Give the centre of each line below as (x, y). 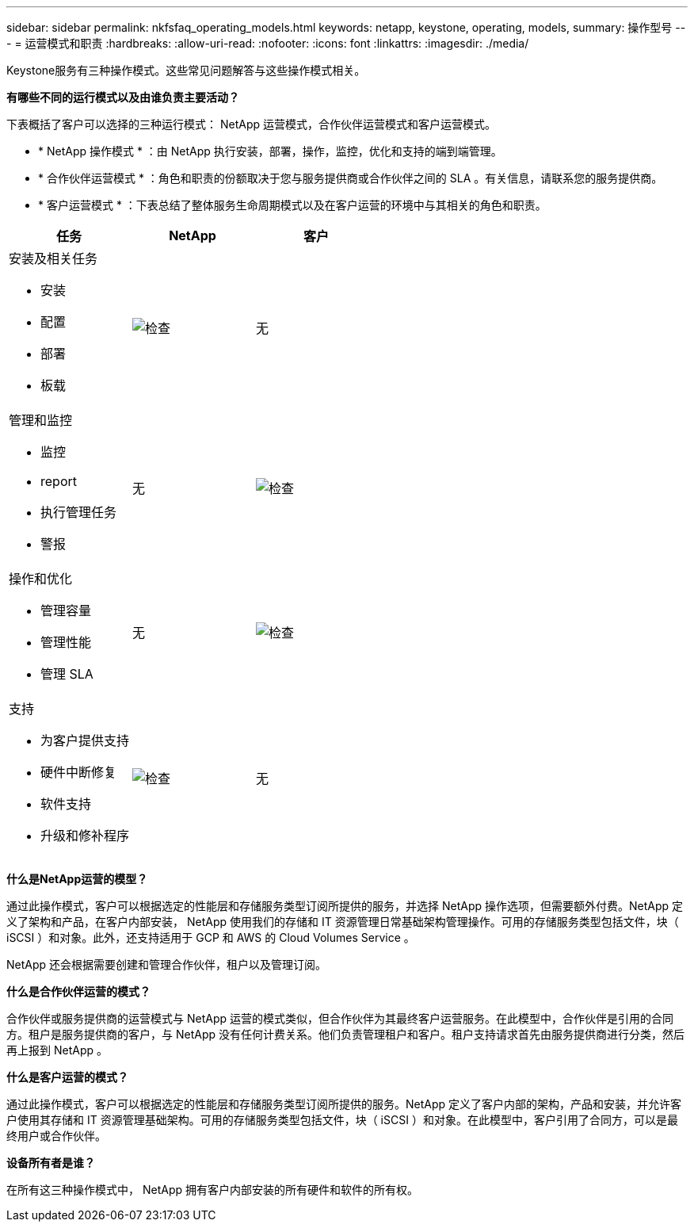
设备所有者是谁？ (51, 1163)
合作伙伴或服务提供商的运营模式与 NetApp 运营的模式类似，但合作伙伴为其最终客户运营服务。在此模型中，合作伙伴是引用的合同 (340, 1018)
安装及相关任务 (53, 258)
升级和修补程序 (85, 836)
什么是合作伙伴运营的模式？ (78, 991)
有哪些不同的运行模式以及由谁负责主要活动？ (123, 97)
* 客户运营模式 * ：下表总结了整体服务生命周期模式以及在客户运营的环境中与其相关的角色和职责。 (292, 205)
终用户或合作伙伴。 (56, 1136)
